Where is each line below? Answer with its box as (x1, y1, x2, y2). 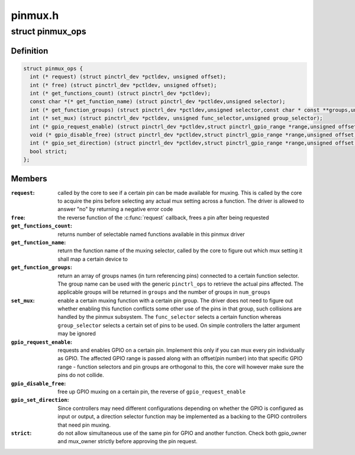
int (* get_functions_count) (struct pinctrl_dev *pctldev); (30, 89, 211, 97)
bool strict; (30, 148, 67, 155)
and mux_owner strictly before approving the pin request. (57, 438, 198, 445)
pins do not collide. (57, 371, 104, 379)
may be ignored (57, 330, 96, 337)
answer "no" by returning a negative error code (57, 206, 173, 213)
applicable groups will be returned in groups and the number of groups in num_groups (57, 289, 270, 296)
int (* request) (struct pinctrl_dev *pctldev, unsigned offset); (30, 73, 227, 80)
